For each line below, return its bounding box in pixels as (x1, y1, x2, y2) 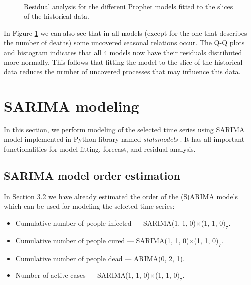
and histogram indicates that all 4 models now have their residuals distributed (4, 47, 242, 57)
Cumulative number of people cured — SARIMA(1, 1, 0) (15, 235, 189, 245)
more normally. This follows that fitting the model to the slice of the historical (4, 57, 243, 67)
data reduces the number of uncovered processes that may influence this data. (4, 66, 241, 77)
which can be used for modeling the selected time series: (4, 201, 175, 211)
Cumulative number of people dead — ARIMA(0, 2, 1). (15, 253, 185, 263)
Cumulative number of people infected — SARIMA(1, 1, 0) (15, 218, 196, 228)
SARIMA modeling (4, 95, 139, 115)
